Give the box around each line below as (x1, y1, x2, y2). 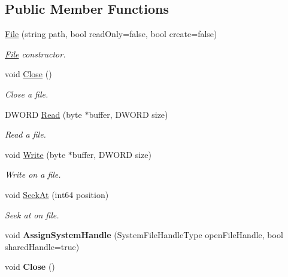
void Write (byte (5, 148, 66, 160)
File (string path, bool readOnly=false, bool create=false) (5, 28, 217, 40)
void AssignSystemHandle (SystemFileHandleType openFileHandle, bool (5, 229, 283, 241)
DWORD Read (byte (5, 108, 82, 120)
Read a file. (5, 128, 46, 141)
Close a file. (5, 87, 48, 100)
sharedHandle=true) (5, 240, 80, 252)
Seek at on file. (5, 208, 59, 221)
